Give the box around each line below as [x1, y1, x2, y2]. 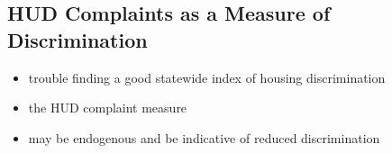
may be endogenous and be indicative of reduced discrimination [28, 128, 380, 147]
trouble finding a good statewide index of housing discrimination [28, 67, 386, 86]
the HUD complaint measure [28, 98, 187, 117]
